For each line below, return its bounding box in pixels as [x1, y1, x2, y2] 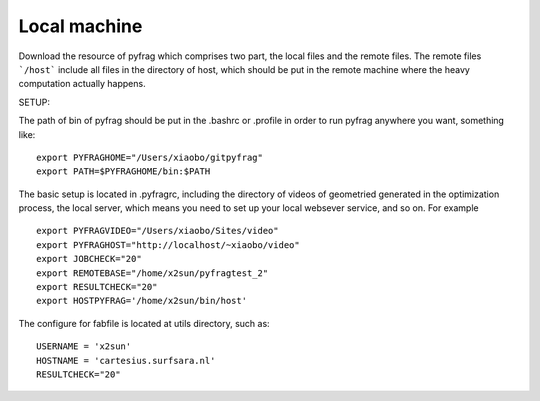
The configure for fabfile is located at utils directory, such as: [18, 317, 270, 329]
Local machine [18, 15, 143, 37]
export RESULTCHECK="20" [36, 281, 158, 293]
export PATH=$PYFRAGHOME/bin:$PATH [36, 166, 211, 177]
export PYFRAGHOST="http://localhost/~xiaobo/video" [36, 239, 300, 250]
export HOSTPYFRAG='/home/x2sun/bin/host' [36, 295, 248, 307]
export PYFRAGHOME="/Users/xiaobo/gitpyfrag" [36, 151, 264, 163]
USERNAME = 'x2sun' [36, 341, 132, 352]
